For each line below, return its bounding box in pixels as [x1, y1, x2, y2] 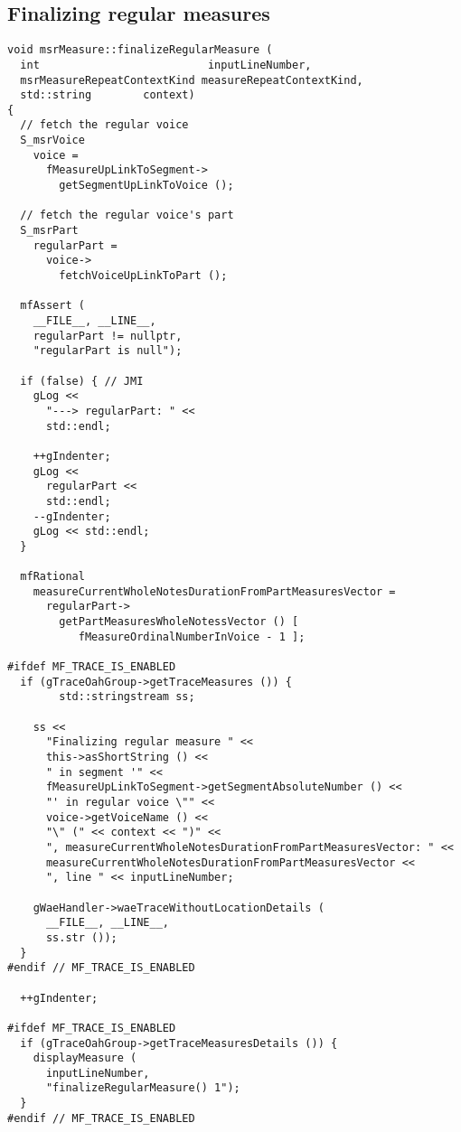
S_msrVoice [20, 134, 85, 147]
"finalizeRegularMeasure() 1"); [45, 1081, 240, 1095]
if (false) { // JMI [20, 374, 144, 388]
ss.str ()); [45, 931, 118, 944]
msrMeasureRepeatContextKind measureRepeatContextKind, [20, 73, 363, 87]
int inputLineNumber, [20, 58, 312, 71]
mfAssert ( [20, 299, 85, 313]
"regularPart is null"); [33, 344, 183, 358]
